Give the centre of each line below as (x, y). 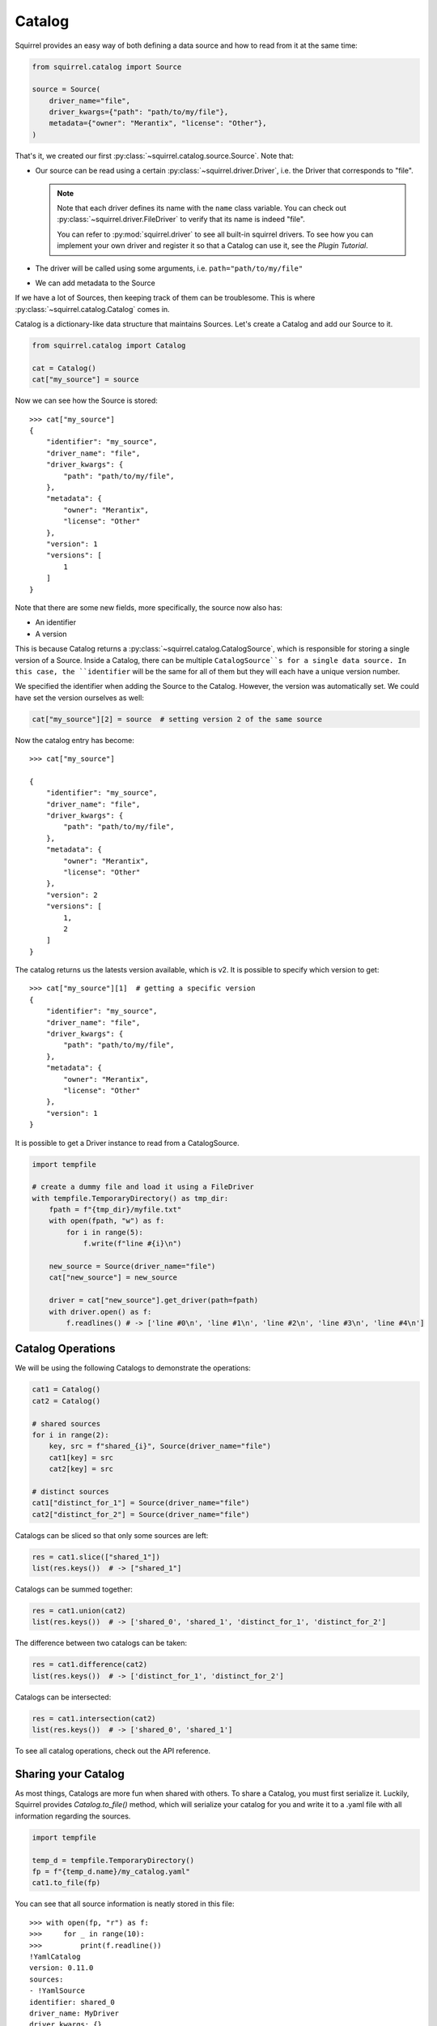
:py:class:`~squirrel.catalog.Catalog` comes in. (92, 309)
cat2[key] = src (81, 1469)
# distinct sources (70, 1492)
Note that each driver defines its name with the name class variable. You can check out (202, 208)
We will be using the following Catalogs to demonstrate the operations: (133, 1368)
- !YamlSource (57, 1991)
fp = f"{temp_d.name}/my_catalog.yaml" (111, 1872)
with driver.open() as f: (100, 1312)
